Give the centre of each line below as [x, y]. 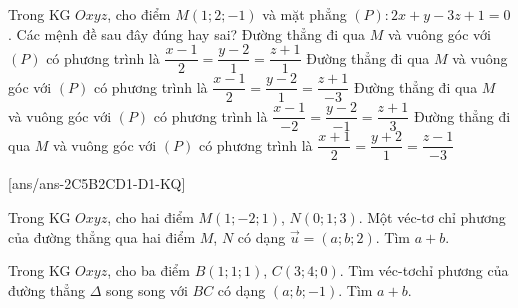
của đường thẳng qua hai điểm [102, 236]
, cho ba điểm [148, 270]
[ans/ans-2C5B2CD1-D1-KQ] [97, 183]
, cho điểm [139, 14]
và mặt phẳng [304, 14]
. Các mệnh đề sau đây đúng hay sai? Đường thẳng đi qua [186, 33]
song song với [147, 289]
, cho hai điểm [150, 217]
